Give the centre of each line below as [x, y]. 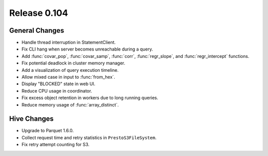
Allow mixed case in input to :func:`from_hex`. [68, 77]
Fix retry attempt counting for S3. [56, 145]
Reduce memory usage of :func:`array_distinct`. [70, 104]
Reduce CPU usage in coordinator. [57, 91]
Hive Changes [32, 119]
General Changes [37, 30]
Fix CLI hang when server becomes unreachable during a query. [87, 49]
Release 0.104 [39, 13]
